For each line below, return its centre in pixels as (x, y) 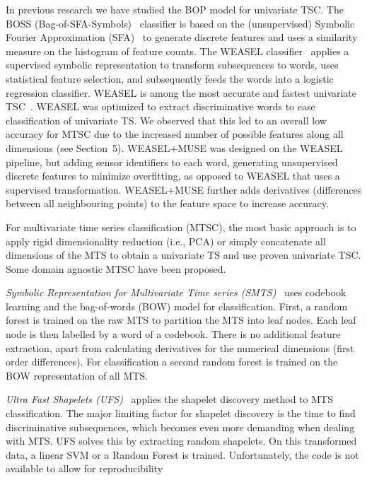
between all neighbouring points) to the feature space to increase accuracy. (167, 203)
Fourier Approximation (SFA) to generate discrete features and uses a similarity (182, 37)
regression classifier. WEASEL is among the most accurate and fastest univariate (181, 92)
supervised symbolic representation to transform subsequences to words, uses (172, 65)
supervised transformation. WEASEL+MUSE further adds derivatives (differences (184, 189)
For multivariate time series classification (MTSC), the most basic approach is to (181, 227)
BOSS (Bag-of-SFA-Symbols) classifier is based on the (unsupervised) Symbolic (180, 23)
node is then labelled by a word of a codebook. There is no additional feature (173, 334)
